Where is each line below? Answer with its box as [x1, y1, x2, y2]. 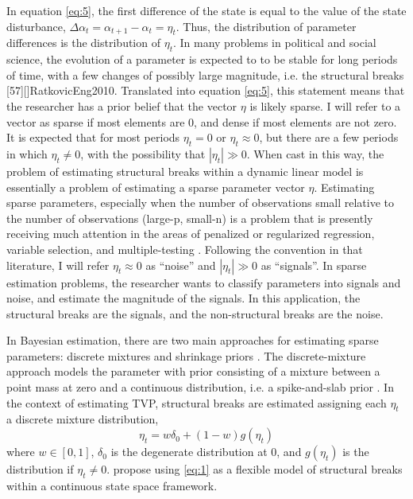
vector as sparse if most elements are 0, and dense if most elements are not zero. [6, 113, 397, 130]
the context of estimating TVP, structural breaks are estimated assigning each [6, 394, 387, 411]
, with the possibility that [80, 145, 206, 162]
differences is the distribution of [6, 34, 160, 51]
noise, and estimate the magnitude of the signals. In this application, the [6, 290, 361, 306]
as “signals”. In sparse [261, 256, 367, 273]
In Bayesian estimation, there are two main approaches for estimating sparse [6, 332, 379, 349]
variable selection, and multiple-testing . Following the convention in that [6, 240, 363, 257]
